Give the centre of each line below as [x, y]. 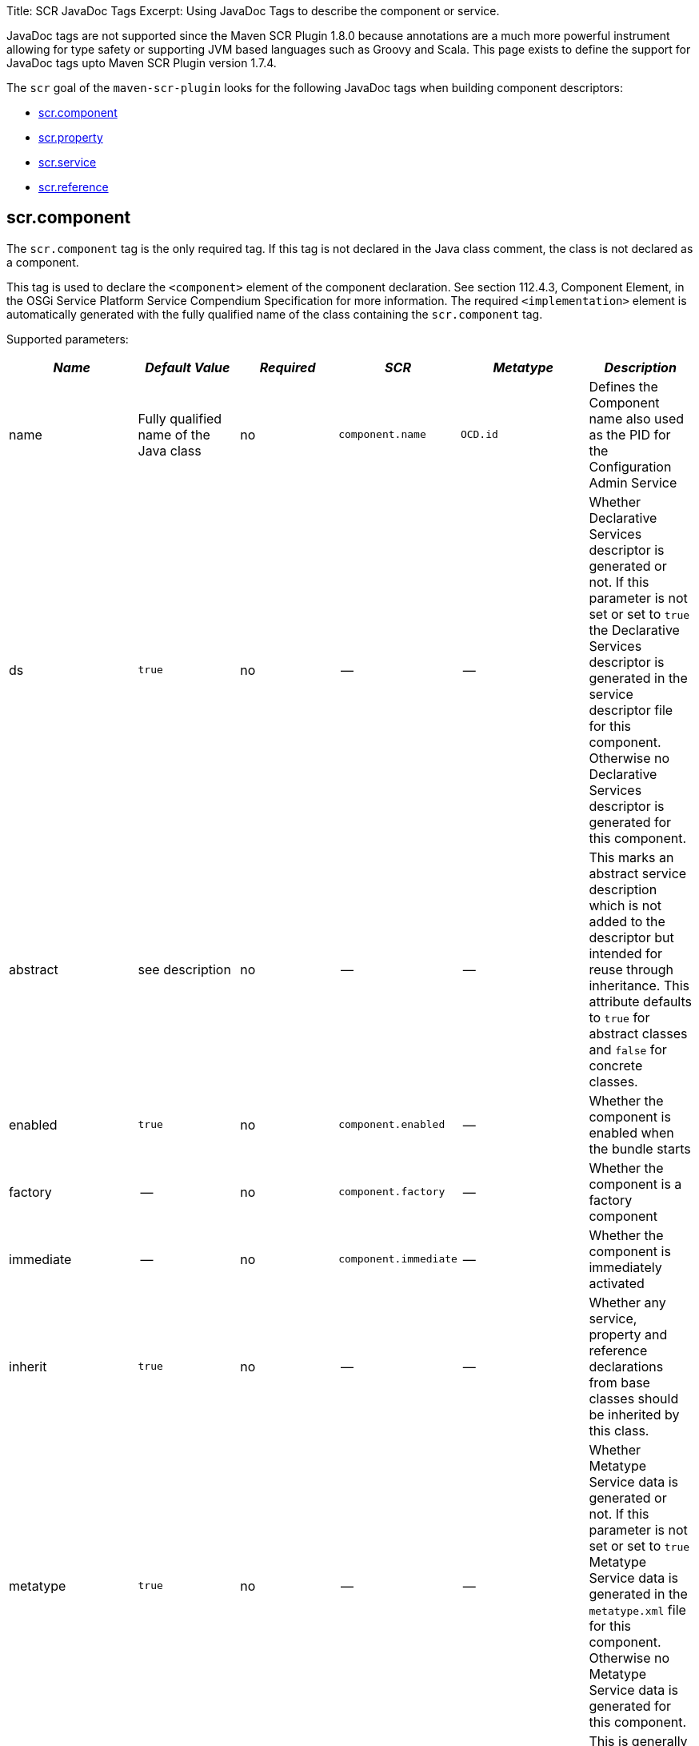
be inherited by [634, 1414]
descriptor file [631, 710]
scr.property [71, 137]
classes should [634, 1398]
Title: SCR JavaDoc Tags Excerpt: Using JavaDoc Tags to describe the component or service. [253, 11]
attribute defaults [640, 1001]
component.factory [392, 1192]
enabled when [631, 1132]
